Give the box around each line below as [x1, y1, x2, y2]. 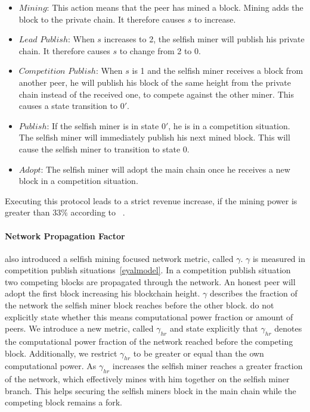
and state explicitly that [169, 322, 258, 335]
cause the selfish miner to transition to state [18, 142, 181, 155]
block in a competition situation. [18, 174, 138, 187]
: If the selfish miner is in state [46, 119, 159, 132]
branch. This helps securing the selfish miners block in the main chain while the [5, 384, 296, 397]
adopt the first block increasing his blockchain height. [5, 287, 200, 299]
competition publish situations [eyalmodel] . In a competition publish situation [5, 264, 291, 276]
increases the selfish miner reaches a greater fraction [112, 360, 303, 372]
